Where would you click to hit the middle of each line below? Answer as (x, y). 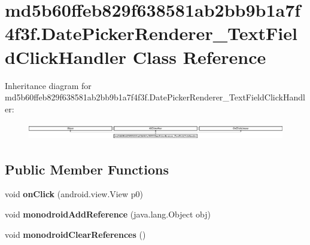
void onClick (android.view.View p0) (74, 194)
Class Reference (199, 56)
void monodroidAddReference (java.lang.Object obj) (108, 214)
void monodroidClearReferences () (75, 234)
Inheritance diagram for (48, 85)
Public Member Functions (87, 169)
